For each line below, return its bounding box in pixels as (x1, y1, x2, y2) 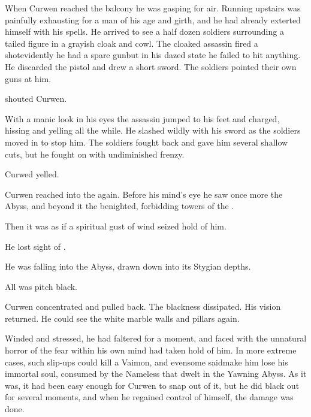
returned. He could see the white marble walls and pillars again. (5, 312, 240, 324)
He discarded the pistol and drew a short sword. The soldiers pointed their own (5, 60, 297, 72)
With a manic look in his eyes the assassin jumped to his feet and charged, (5, 112, 280, 125)
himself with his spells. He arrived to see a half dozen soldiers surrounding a (5, 25, 284, 38)
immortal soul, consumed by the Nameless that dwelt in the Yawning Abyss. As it (5, 367, 307, 380)
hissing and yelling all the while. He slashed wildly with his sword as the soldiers (5, 124, 301, 137)
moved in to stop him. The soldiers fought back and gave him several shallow (5, 135, 288, 148)
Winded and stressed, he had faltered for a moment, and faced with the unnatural (5, 332, 307, 345)
